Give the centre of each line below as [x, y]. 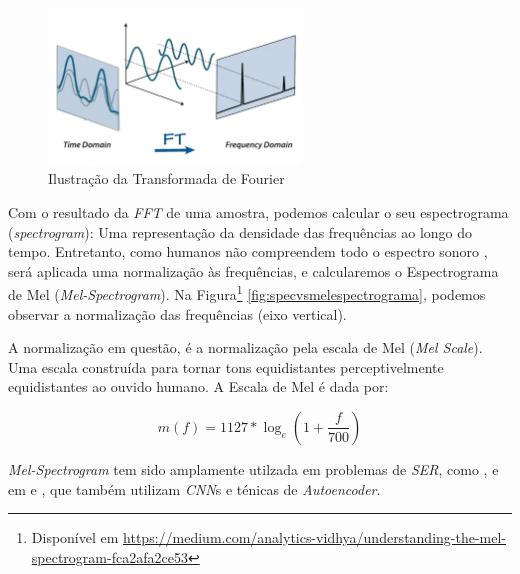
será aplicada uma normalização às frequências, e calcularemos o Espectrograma [253, 270]
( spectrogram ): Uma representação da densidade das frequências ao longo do [240, 231]
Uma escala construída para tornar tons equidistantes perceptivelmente [226, 366]
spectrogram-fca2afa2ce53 [109, 556]
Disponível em [75, 537]
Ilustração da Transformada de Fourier [166, 178]
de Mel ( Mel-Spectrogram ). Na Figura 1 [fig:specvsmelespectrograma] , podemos [247, 292]
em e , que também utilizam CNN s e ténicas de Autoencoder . [194, 488]
